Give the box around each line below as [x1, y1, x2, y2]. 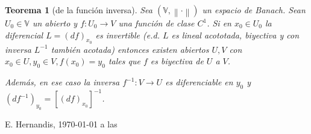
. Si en [207, 17, 231, 29]
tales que [108, 55, 140, 67]
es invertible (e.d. [95, 28, 160, 41]
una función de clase [118, 17, 195, 29]
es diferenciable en [165, 76, 233, 88]
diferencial [5, 28, 43, 41]
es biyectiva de [150, 55, 204, 67]
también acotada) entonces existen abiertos [51, 43, 209, 55]
